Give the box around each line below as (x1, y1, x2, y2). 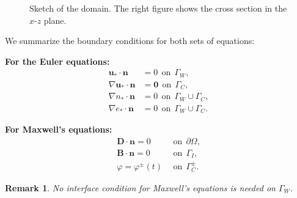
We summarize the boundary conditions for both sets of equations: (5, 34, 255, 47)
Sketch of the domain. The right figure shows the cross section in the (29, 2, 287, 14)
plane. (43, 13, 67, 26)
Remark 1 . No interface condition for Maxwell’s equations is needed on (5, 181, 276, 194)
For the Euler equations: (5, 54, 110, 67)
